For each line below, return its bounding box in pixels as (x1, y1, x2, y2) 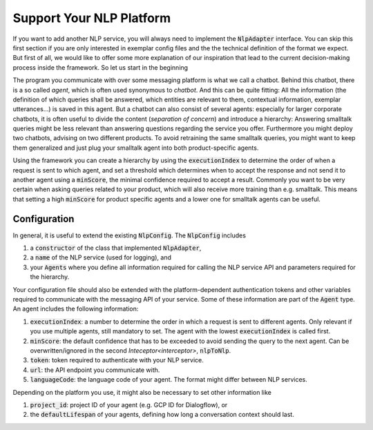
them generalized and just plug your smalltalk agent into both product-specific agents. (12, 144, 259, 152)
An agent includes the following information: (12, 304, 139, 313)
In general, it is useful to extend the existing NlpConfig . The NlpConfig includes (12, 231, 247, 240)
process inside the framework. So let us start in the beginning (12, 63, 189, 72)
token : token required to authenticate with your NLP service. (30, 356, 204, 364)
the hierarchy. (30, 273, 70, 281)
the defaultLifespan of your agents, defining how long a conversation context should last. (30, 411, 295, 419)
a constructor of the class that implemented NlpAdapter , (30, 244, 202, 252)
